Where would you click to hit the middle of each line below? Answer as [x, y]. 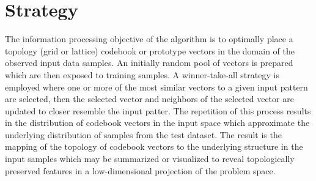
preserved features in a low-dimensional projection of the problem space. [140, 170]
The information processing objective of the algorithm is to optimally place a [149, 39]
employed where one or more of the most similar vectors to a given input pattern [156, 87]
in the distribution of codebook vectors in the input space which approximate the [157, 123]
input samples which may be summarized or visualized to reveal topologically [150, 159]
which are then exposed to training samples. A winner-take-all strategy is [142, 74]
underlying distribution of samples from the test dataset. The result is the [143, 134]
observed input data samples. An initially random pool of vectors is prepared [149, 63]
